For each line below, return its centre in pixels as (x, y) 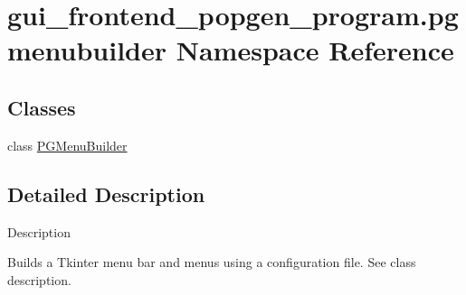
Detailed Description (106, 194)
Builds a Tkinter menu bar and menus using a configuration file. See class (212, 262)
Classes (42, 107)
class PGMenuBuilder (67, 145)
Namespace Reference (315, 50)
